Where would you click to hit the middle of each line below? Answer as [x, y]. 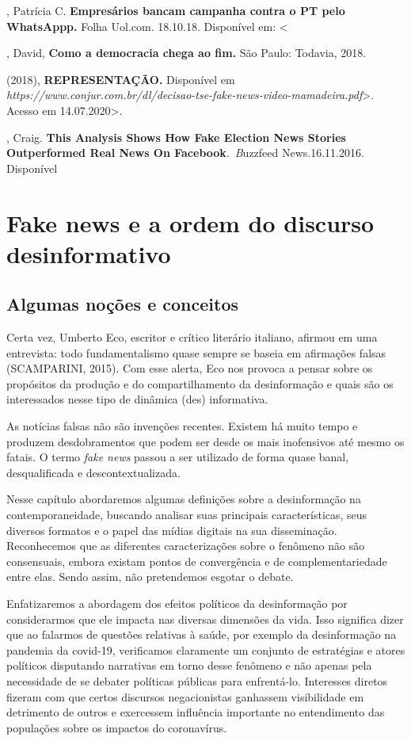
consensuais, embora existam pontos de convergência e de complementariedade [197, 561]
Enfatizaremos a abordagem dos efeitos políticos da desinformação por [177, 603]
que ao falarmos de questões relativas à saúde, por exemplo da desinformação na [202, 634]
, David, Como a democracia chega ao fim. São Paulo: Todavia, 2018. [186, 53]
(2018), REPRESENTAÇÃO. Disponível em [121, 79]
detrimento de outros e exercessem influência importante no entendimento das [196, 712]
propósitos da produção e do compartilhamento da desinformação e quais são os [200, 383]
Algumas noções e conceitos [122, 304]
